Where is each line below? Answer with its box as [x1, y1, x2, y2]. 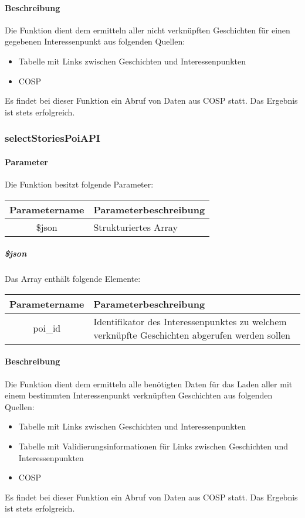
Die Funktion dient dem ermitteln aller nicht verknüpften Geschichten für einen [5, 23, 290, 36]
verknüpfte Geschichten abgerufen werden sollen [93, 328, 290, 342]
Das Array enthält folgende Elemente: [5, 272, 141, 285]
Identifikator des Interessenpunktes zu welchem [93, 314, 287, 328]
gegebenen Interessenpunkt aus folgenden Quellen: [5, 35, 185, 47]
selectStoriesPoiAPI [5, 131, 100, 145]
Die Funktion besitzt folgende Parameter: [5, 178, 154, 190]
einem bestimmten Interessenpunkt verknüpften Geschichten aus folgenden [5, 389, 273, 401]
